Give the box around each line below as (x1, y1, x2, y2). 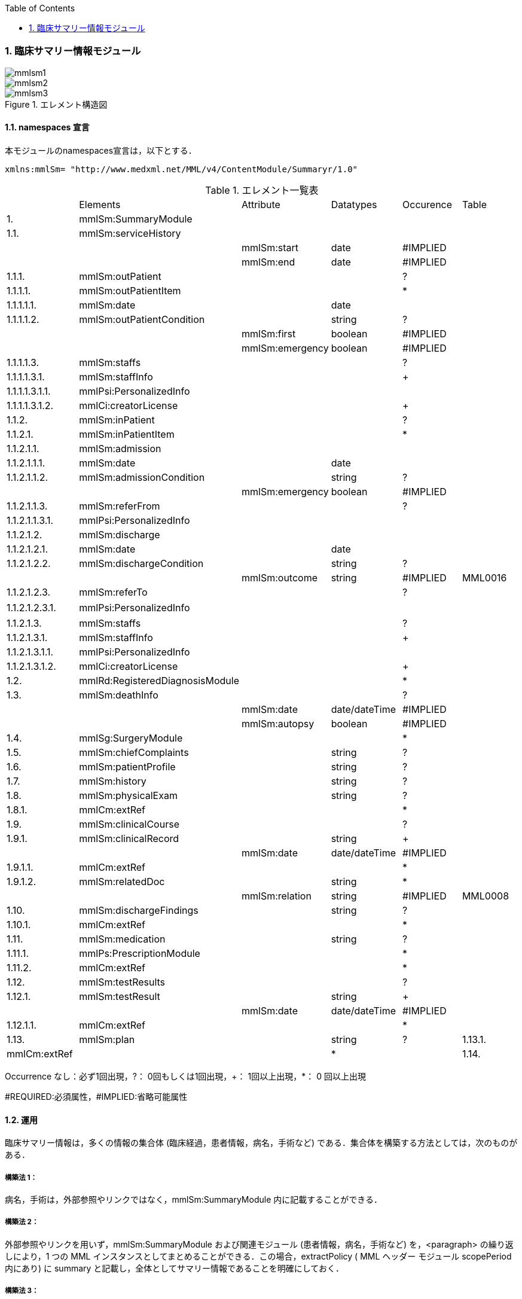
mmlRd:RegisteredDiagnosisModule (79, 674, 239, 687)
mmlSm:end (241, 255, 295, 268)
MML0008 (462, 889, 509, 902)
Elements (79, 198, 121, 211)
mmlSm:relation (241, 889, 312, 902)
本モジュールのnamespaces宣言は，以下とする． (5, 145, 197, 155)
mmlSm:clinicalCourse (79, 818, 179, 830)
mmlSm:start (241, 241, 299, 254)
